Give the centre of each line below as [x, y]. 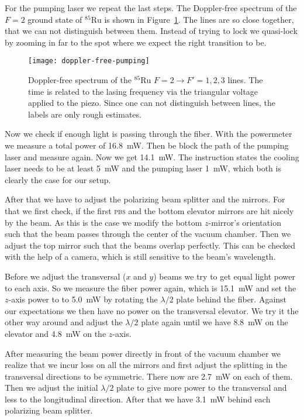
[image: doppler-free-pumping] [89, 61]
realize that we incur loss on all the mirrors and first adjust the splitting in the [146, 365]
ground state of [55, 19]
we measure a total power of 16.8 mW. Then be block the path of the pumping [147, 145]
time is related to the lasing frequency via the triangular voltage [143, 91]
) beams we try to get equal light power [224, 276]
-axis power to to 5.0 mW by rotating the [83, 299]
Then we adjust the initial [51, 388]
